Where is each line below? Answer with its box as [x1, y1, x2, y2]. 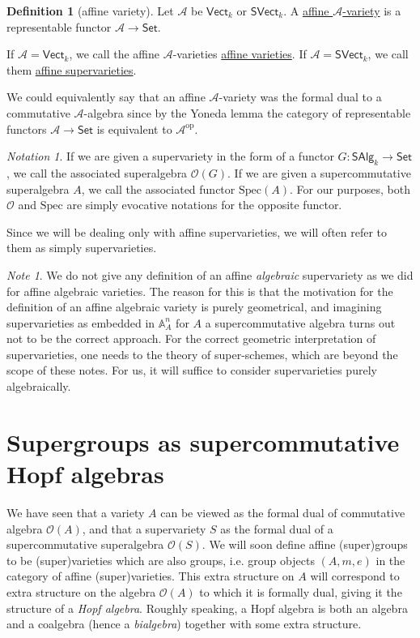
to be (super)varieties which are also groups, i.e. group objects [6, 551, 315, 568]
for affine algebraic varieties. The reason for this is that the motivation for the [6, 282, 393, 299]
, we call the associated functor [81, 180, 235, 197]
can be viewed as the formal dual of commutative [160, 503, 405, 520]
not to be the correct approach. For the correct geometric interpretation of [6, 330, 376, 347]
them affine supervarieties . [6, 61, 137, 78]
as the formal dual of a [220, 520, 333, 537]
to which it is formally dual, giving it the [199, 583, 402, 600]
